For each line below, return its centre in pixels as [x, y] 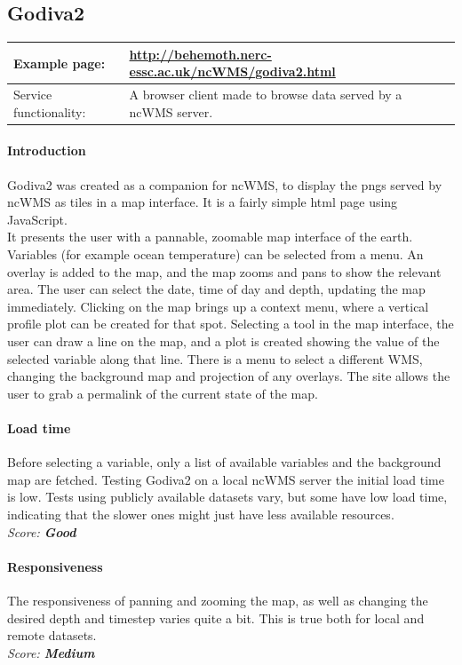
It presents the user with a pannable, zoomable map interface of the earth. [210, 237]
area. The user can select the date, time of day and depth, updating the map [216, 289]
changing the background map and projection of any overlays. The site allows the [229, 376]
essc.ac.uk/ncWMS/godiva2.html [232, 71]
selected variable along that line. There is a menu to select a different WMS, [215, 358]
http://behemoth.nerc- [200, 54]
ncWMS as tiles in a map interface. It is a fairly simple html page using [203, 202]
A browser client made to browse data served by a [266, 95]
